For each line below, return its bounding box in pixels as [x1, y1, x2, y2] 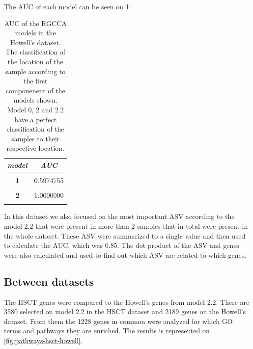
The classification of [5, 47, 66, 57]
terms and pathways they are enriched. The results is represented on [4, 325, 210, 336]
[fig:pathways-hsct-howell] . [4, 335, 83, 345]
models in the [15, 27, 56, 38]
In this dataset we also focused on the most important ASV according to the [4, 211, 235, 221]
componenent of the [5, 85, 65, 95]
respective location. [6, 143, 64, 153]
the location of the [7, 56, 63, 66]
